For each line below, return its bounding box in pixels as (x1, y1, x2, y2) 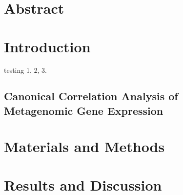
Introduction (4, 36, 91, 56)
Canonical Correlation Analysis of (4, 88, 178, 104)
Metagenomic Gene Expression (4, 103, 163, 118)
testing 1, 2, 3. (4, 65, 47, 75)
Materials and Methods (4, 136, 165, 156)
